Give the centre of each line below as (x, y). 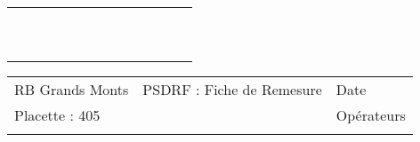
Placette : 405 (57, 115)
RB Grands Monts (72, 89)
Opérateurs (371, 115)
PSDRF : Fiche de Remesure (232, 89)
